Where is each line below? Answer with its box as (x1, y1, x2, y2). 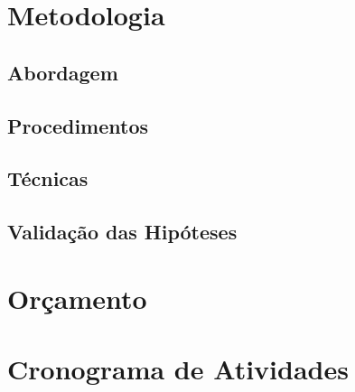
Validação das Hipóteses (7, 218, 238, 246)
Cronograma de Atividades (7, 350, 349, 387)
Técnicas (7, 164, 89, 192)
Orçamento (7, 279, 147, 316)
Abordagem (7, 58, 118, 86)
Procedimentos (7, 111, 149, 139)
